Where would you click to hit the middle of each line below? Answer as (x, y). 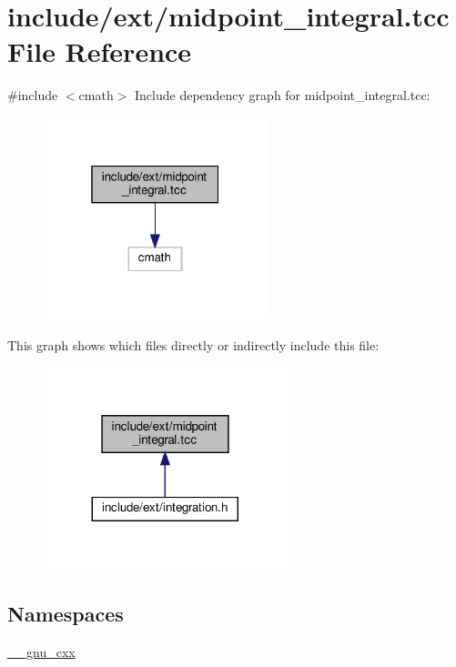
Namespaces (66, 613)
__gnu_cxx (41, 651)
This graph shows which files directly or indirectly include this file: (193, 344)
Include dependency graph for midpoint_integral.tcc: (282, 95)
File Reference (100, 51)
